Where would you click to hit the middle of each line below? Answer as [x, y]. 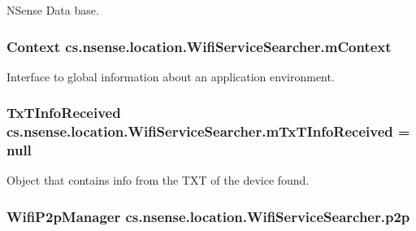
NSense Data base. [53, 10]
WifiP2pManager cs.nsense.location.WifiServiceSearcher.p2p [208, 216]
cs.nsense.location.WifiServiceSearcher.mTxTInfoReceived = [208, 131]
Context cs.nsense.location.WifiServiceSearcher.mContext [199, 46]
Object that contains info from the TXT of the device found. [158, 180]
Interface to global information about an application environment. [171, 76]
